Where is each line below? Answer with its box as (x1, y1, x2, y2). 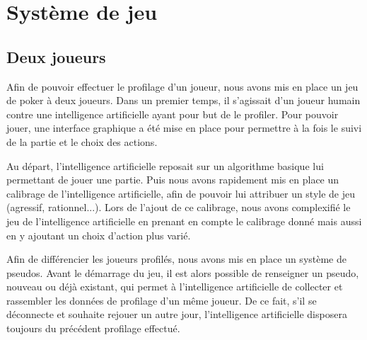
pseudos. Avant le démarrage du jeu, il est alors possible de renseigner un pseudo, (6, 265, 359, 280)
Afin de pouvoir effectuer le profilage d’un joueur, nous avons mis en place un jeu (6, 79, 359, 93)
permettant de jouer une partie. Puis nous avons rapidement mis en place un (6, 172, 339, 187)
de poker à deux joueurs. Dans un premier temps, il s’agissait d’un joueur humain (6, 93, 361, 108)
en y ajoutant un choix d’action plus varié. (6, 227, 191, 242)
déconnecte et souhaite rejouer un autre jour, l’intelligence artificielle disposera (6, 307, 347, 322)
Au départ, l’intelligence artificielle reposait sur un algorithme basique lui (6, 158, 324, 173)
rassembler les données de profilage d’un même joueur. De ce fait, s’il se (6, 293, 317, 307)
